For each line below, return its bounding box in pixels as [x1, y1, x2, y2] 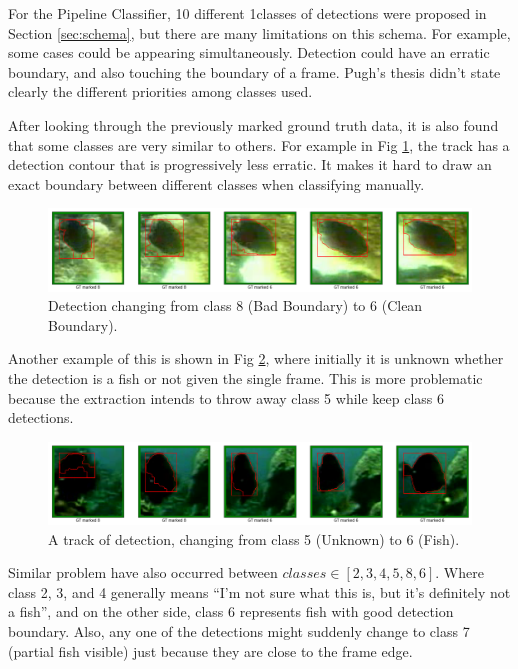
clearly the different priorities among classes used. [8, 81, 313, 102]
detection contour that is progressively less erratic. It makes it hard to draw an [8, 154, 492, 175]
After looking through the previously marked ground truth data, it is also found [8, 114, 499, 135]
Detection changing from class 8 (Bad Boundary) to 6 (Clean [48, 295, 423, 316]
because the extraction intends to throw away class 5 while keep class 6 [8, 387, 445, 408]
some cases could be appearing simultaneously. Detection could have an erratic [8, 42, 490, 63]
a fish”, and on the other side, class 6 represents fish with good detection [8, 601, 454, 622]
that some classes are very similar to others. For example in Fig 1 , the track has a [8, 134, 510, 155]
